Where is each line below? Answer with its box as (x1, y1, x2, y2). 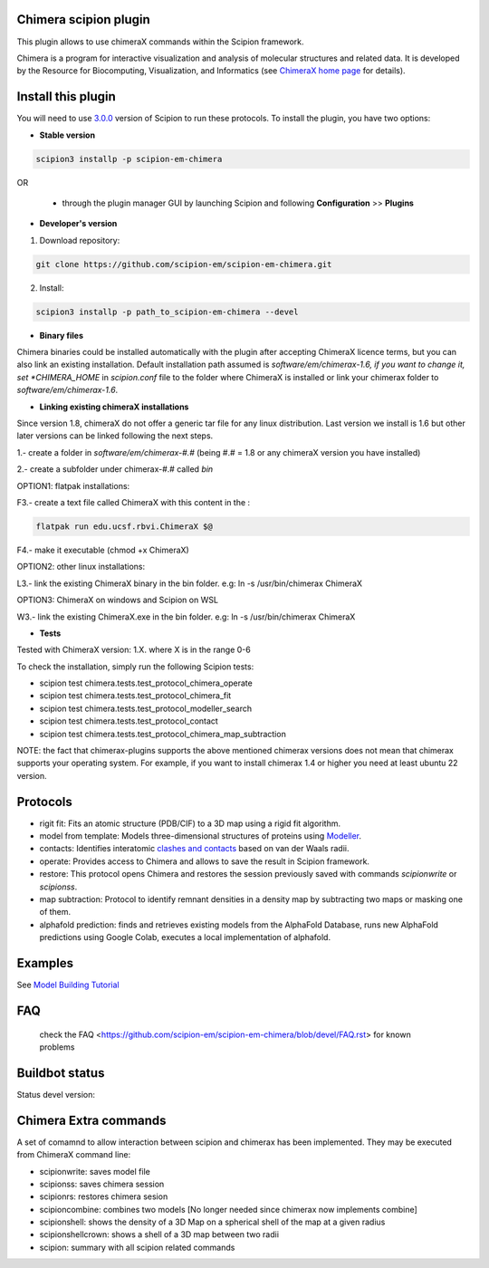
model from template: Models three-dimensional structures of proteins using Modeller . (39, 831, 362, 841)
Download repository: (39, 235, 120, 245)
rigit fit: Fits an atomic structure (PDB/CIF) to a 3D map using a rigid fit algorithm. (39, 818, 341, 829)
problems (39, 1042, 75, 1052)
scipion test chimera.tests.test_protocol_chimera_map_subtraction (39, 728, 287, 739)
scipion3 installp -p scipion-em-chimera (35, 154, 223, 164)
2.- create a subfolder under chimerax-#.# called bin (16, 464, 214, 475)
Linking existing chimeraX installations (39, 401, 189, 412)
